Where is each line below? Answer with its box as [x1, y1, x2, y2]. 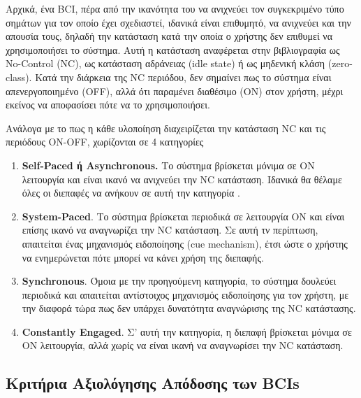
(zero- [327, 56, 353, 71]
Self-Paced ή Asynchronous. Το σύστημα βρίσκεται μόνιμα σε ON [22, 157, 315, 172]
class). [6, 69, 32, 84]
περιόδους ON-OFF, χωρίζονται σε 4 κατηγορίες [6, 134, 204, 149]
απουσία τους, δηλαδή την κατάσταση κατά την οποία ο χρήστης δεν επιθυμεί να [6, 29, 332, 43]
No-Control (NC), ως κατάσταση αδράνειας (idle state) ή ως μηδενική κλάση [6, 56, 325, 71]
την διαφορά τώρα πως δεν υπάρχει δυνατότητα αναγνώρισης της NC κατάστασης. [22, 301, 356, 315]
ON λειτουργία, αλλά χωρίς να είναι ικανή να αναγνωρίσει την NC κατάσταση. [22, 338, 344, 353]
